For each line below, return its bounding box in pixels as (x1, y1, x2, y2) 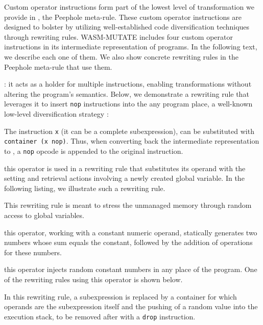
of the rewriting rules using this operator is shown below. (4, 274, 183, 284)
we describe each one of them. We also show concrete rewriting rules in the (4, 51, 238, 62)
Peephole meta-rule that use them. (4, 61, 112, 72)
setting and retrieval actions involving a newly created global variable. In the (4, 173, 245, 183)
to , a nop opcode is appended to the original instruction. (4, 145, 183, 156)
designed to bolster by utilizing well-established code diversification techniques (4, 21, 250, 32)
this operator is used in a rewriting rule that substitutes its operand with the (4, 163, 246, 173)
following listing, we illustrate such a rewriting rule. (4, 182, 165, 193)
